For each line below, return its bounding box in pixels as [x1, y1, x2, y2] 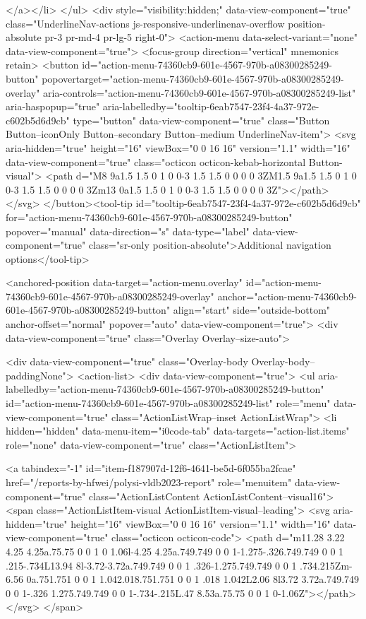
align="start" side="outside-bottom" [173, 302, 331, 317]
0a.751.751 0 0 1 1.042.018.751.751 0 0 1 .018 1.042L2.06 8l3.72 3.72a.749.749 [26, 572, 360, 586]
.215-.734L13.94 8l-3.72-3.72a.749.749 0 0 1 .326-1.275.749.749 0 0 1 [6, 558, 297, 572]
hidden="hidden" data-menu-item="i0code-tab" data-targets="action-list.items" [6, 423, 350, 438]
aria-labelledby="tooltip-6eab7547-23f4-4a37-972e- [102, 99, 319, 114]
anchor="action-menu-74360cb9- [217, 288, 357, 303]
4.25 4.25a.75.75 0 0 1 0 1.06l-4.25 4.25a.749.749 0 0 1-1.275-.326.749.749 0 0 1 [6, 543, 344, 558]
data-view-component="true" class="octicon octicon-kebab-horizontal [6, 154, 306, 169]
